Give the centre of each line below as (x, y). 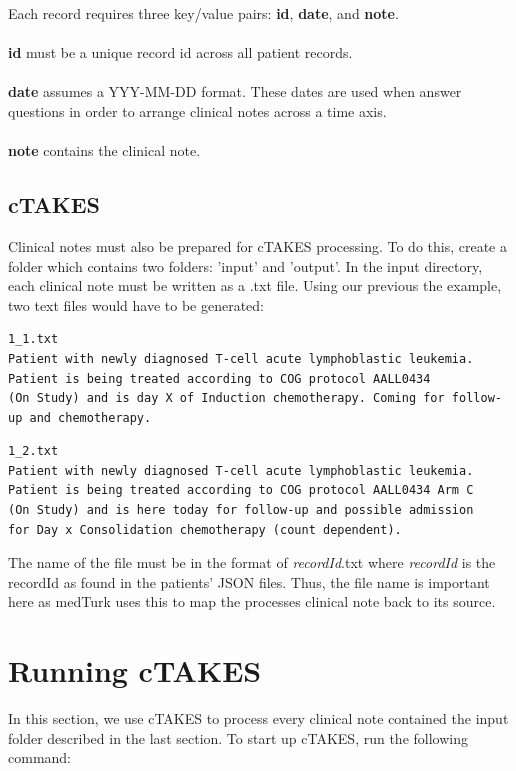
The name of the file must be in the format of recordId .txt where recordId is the (252, 562)
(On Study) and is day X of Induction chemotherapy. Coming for (226, 398)
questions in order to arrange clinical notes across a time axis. (197, 110)
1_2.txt (33, 451)
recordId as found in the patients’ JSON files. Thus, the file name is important (249, 581)
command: (39, 757)
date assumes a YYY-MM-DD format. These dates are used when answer (235, 91)
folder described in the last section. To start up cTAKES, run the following (238, 737)
